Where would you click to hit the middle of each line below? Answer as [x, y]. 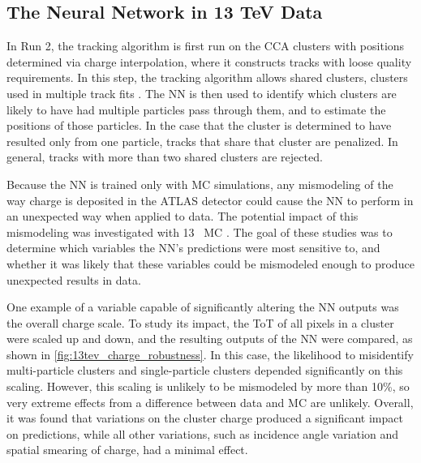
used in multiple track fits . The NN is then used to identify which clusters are [202, 93]
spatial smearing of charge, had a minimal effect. [127, 450]
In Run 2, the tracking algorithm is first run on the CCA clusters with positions [206, 46]
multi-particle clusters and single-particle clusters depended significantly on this [205, 370]
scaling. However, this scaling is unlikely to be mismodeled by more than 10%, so [208, 386]
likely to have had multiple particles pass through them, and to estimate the [196, 109]
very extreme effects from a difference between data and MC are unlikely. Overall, [210, 402]
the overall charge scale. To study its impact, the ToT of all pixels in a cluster [200, 322]
